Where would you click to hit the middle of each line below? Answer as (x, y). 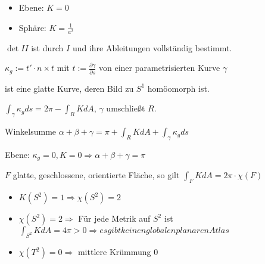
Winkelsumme (31, 131)
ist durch (47, 47)
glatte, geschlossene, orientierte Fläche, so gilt (96, 175)
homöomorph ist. (178, 88)
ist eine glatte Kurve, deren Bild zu (69, 88)
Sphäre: (32, 27)
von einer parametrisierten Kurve (159, 68)
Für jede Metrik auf (114, 218)
